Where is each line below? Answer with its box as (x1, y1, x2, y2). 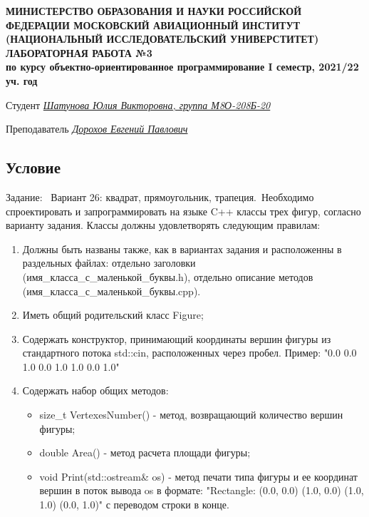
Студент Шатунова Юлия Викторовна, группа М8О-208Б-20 (6, 97, 271, 112)
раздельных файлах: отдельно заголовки (22, 255, 196, 270)
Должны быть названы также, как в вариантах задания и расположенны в (22, 241, 342, 256)
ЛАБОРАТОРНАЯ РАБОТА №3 (6, 45, 152, 60)
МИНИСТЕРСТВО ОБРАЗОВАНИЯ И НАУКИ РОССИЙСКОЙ (6, 4, 302, 18)
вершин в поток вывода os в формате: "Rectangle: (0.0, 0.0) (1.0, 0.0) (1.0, (39, 483, 364, 498)
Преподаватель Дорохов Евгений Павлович (6, 121, 188, 136)
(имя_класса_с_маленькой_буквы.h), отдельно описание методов (22, 269, 313, 284)
